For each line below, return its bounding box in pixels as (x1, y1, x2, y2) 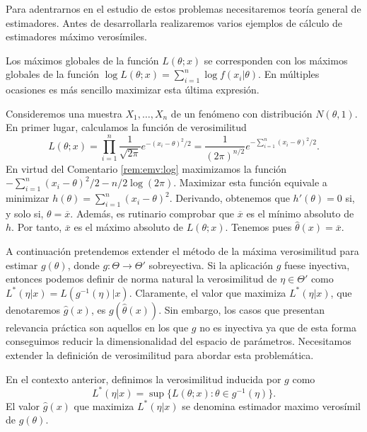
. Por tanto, (11, 220, 62, 234)
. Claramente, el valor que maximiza (129, 285, 286, 300)
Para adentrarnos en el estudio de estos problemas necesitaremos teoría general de (6, 1, 361, 16)
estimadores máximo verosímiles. (6, 29, 147, 44)
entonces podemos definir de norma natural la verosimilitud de (6, 271, 277, 286)
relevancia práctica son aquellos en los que (6, 319, 189, 334)
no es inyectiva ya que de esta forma (199, 319, 356, 334)
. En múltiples (258, 67, 320, 81)
